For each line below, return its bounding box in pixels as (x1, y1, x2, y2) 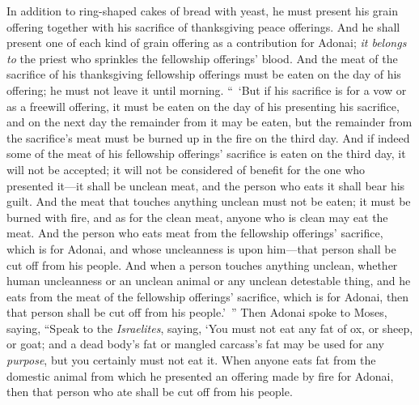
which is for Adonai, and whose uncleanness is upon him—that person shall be (6, 240, 396, 257)
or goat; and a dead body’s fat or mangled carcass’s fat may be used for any (6, 335, 384, 352)
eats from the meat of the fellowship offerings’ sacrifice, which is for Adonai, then (6, 288, 409, 305)
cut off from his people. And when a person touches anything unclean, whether (6, 256, 398, 273)
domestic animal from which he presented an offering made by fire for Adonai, (6, 367, 394, 384)
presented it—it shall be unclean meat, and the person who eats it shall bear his (6, 177, 405, 194)
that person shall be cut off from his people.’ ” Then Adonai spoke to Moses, (6, 304, 387, 321)
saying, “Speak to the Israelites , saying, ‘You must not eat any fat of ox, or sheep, (6, 319, 413, 336)
